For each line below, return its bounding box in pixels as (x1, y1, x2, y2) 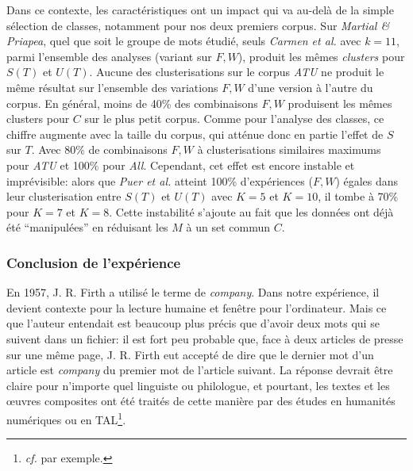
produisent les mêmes (288, 94, 392, 111)
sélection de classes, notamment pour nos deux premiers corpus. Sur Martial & (6, 17, 390, 33)
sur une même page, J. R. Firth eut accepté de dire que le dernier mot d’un (6, 346, 374, 362)
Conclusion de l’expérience (6, 252, 181, 272)
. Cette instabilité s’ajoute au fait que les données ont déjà (109, 203, 394, 220)
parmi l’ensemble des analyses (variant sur (6, 48, 212, 64)
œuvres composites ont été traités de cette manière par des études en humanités (6, 392, 396, 409)
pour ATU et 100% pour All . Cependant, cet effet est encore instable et (6, 156, 355, 173)
